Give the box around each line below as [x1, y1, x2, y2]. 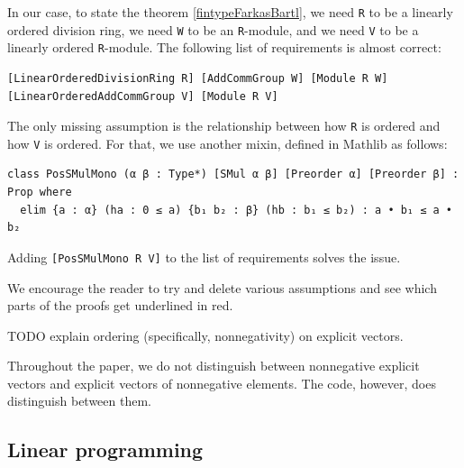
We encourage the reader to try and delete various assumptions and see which [7, 278, 437, 297]
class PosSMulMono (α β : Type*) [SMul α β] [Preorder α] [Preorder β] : [7, 168, 459, 181]
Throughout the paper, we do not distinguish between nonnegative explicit [7, 356, 420, 375]
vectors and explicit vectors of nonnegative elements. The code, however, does [7, 373, 436, 392]
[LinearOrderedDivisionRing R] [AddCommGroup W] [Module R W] [7, 71, 388, 85]
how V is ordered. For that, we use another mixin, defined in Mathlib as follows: [7, 133, 448, 152]
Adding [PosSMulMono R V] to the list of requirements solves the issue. [7, 247, 401, 266]
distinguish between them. [7, 391, 151, 410]
